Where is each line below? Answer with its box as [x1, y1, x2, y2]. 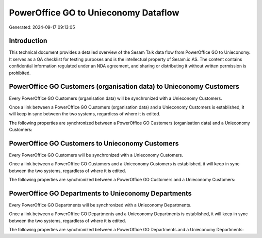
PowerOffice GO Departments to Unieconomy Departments [9, 189, 192, 197]
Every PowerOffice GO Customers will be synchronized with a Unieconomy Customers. [9, 152, 183, 158]
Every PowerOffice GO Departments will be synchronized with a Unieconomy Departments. [9, 202, 192, 208]
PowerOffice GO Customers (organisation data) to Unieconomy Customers [9, 82, 240, 91]
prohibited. [9, 70, 31, 76]
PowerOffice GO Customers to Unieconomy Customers [9, 139, 179, 147]
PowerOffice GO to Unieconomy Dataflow [9, 7, 180, 18]
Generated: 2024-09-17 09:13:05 [9, 24, 75, 30]
